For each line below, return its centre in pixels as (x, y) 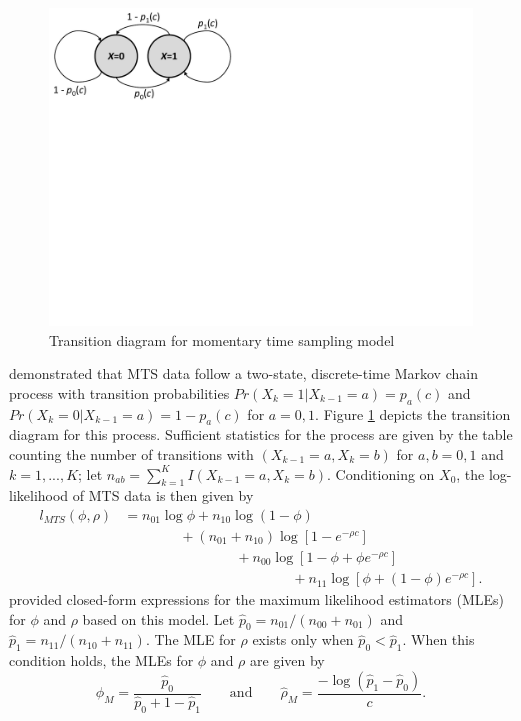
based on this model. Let (158, 618)
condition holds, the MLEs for (101, 660)
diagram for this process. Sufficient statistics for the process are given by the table (261, 434)
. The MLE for (190, 639)
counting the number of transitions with (131, 453)
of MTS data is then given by (163, 495)
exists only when (303, 639)
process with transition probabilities (119, 392)
